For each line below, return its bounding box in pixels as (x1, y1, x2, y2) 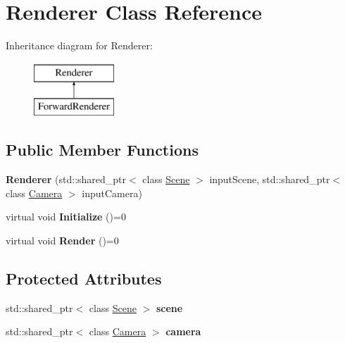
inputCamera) (82, 185, 142, 200)
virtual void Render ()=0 (6, 232, 119, 247)
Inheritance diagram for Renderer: (6, 38, 153, 53)
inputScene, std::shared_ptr (209, 172, 330, 187)
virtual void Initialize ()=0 (6, 209, 126, 224)
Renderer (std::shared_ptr (6, 172, 127, 187)
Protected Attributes (6, 267, 162, 289)
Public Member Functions (6, 139, 199, 161)
